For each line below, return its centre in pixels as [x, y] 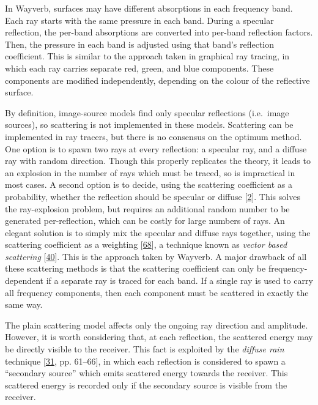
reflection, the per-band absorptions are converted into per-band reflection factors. [159, 32]
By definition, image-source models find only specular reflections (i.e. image [147, 112]
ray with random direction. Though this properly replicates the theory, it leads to [158, 161]
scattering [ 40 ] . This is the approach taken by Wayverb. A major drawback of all [156, 256]
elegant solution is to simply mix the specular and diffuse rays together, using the [158, 232]
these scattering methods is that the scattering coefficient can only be [135, 268]
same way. [24, 304]
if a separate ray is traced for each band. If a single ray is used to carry [179, 281]
